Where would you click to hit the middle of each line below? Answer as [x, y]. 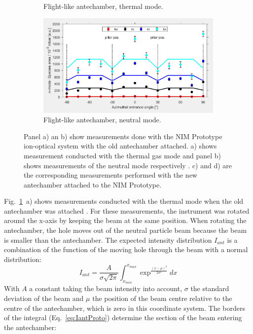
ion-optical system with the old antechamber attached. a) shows [120, 146]
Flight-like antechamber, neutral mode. [102, 120]
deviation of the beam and [44, 298]
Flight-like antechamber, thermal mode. [103, 6]
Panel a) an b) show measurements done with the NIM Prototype [123, 136]
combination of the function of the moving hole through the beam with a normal [126, 249]
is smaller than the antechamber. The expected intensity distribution [108, 240]
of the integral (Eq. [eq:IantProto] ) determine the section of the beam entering [123, 317]
